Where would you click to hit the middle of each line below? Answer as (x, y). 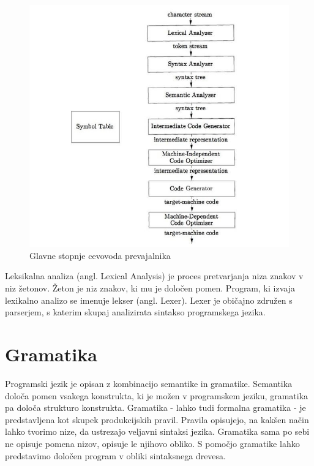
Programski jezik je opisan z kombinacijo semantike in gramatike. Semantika (149, 383)
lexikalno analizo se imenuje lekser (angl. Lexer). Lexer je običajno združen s (149, 300)
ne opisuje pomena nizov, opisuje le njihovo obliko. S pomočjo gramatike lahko (152, 443)
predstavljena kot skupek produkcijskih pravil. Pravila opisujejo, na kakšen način (157, 419)
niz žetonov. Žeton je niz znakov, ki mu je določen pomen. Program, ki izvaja (150, 288)
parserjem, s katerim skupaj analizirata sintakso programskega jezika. (135, 312)
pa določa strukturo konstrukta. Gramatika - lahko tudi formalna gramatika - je (155, 408)
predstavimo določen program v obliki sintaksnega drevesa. (115, 455)
